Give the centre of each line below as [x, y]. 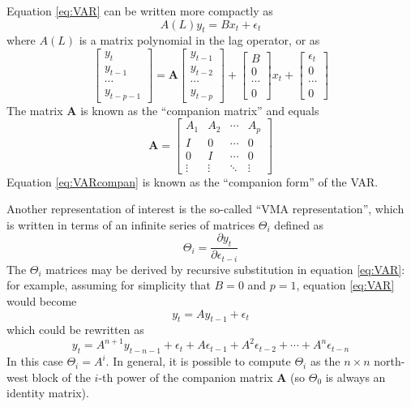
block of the [61, 377]
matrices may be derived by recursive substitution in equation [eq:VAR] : [225, 269]
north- [390, 361]
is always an [355, 377]
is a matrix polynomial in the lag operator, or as [199, 40]
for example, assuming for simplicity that [109, 285]
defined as [299, 224]
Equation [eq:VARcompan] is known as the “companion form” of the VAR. [193, 181]
